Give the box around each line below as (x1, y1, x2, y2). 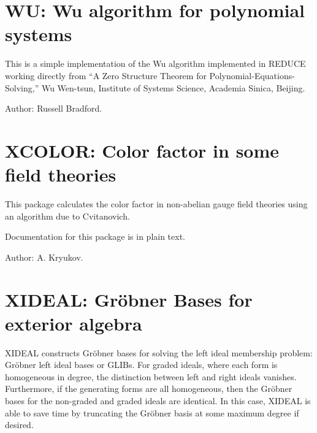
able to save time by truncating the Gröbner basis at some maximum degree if (5, 406, 299, 419)
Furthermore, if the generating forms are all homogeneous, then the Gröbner (5, 382, 292, 395)
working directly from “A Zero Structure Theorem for (5, 69, 207, 82)
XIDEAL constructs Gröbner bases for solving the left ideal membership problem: (5, 346, 313, 359)
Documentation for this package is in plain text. (5, 230, 186, 243)
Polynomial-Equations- (209, 69, 295, 82)
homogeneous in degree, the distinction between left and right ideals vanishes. (5, 370, 297, 383)
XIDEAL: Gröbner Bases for (5, 286, 253, 312)
